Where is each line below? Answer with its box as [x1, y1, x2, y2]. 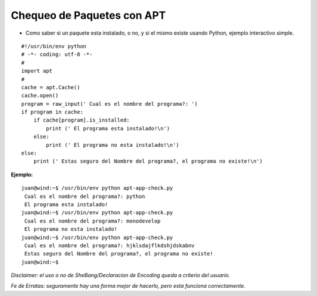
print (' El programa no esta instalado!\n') [46, 142, 179, 148]
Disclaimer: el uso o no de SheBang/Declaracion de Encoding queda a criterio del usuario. [11, 272, 230, 279]
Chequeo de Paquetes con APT [11, 9, 166, 22]
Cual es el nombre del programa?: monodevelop [24, 217, 161, 224]
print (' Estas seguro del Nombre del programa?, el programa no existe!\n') [33, 158, 263, 164]
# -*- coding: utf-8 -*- [21, 51, 93, 58]
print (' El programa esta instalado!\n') [46, 125, 170, 132]
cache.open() [21, 92, 59, 99]
